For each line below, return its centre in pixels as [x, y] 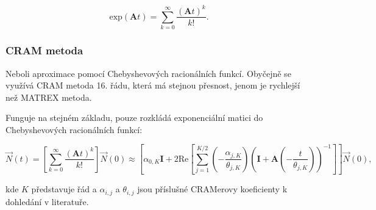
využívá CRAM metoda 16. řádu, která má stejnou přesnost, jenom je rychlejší [153, 85]
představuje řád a [64, 189]
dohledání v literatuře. [47, 201]
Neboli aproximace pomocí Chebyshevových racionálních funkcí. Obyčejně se [148, 73]
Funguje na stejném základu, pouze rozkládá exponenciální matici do [134, 118]
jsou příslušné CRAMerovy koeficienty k [212, 189]
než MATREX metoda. [49, 97]
